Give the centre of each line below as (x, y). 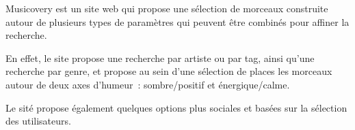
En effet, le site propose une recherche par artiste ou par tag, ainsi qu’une (160, 58)
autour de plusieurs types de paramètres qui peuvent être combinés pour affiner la (177, 21)
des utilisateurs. (38, 121)
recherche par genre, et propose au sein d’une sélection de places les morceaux (169, 71)
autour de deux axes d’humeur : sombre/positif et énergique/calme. (148, 84)
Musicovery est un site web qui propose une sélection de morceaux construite (167, 8)
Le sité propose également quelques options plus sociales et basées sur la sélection (176, 107)
